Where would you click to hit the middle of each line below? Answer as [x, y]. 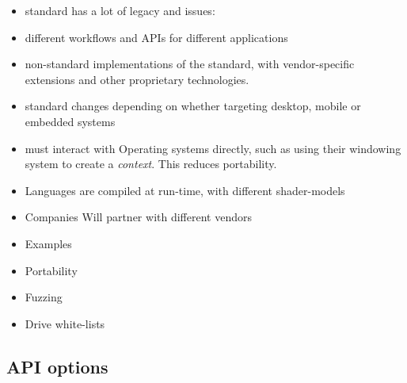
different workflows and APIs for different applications [156, 37]
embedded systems [70, 121]
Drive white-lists [65, 323]
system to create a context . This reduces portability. [151, 164]
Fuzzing [44, 297]
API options [57, 366]
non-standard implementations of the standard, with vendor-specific [190, 64]
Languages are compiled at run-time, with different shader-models [185, 190]
